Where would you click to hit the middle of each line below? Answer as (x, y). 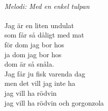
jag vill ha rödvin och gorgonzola (54, 102)
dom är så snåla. (29, 64)
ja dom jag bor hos (33, 54)
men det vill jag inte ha (40, 83)
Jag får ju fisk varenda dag (45, 73)
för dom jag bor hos (35, 44)
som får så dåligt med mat (44, 35)
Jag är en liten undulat (39, 25)
